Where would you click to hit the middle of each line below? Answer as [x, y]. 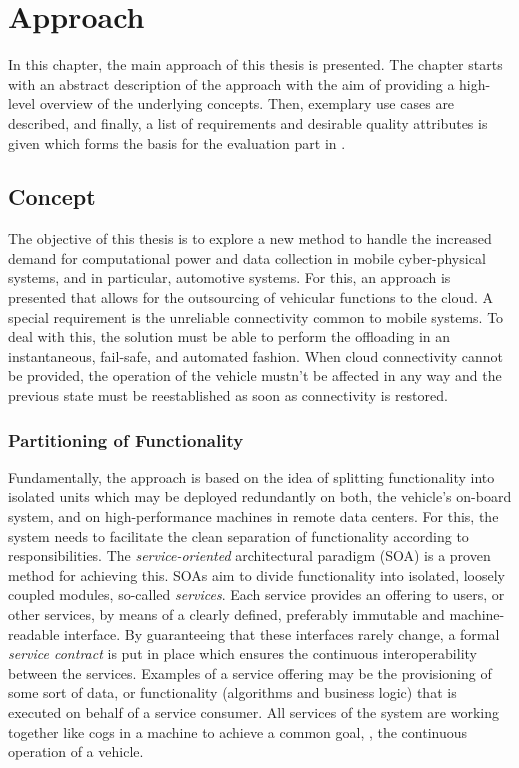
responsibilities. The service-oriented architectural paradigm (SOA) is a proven [249, 555]
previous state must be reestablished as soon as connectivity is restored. [228, 395]
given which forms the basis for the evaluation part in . [177, 142]
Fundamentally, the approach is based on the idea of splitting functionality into [251, 476]
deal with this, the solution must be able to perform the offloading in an [229, 336]
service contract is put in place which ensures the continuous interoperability [242, 653]
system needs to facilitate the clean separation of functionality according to [238, 535]
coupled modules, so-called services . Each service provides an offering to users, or [256, 594]
